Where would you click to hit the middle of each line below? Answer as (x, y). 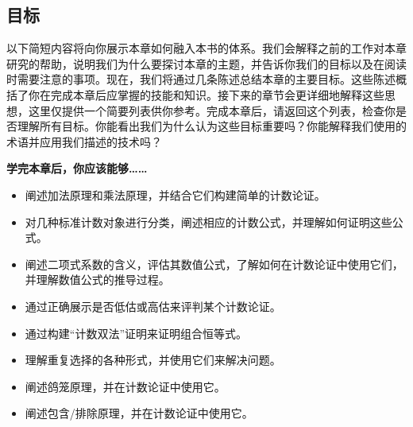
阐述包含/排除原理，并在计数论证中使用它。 (139, 413)
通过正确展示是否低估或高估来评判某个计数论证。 (153, 306)
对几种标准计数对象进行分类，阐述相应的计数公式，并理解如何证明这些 (208, 221)
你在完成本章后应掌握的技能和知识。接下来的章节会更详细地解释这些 (206, 94)
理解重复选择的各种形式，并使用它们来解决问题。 (153, 360)
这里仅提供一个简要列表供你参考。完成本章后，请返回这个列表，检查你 (212, 110)
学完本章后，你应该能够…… (77, 168)
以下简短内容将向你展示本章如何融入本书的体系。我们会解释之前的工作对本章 (206, 48)
